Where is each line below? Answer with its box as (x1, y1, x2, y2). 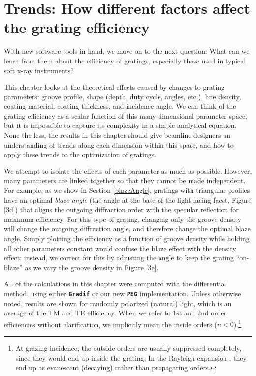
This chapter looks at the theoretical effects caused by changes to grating (4, 82, 225, 92)
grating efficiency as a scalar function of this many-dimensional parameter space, (4, 110, 248, 121)
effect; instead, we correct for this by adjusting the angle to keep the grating (4, 252, 234, 263)
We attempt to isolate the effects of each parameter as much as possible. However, (4, 165, 252, 176)
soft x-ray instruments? (4, 65, 74, 75)
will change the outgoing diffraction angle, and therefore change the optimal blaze (4, 223, 251, 234)
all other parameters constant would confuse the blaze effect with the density (4, 243, 236, 253)
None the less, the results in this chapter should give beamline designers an (4, 130, 230, 140)
